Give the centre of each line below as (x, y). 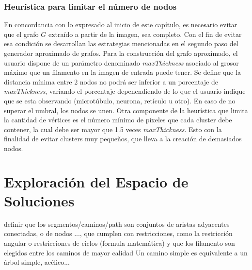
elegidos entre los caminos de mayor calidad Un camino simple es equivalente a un (126, 252)
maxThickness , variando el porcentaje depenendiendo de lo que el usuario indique (125, 91)
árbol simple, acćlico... (37, 262)
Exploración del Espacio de (96, 181)
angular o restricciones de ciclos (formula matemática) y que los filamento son (119, 243)
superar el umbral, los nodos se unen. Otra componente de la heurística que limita (126, 110)
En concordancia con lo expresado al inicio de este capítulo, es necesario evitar (121, 25)
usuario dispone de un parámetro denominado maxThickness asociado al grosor (121, 62)
